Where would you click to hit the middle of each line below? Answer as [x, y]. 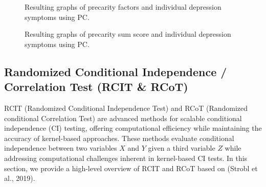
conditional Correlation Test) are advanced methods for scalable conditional [123, 118]
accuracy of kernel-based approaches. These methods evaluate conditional [119, 138]
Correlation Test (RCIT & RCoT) [96, 87]
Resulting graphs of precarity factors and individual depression [123, 7]
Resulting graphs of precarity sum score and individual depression [128, 34]
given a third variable [182, 148]
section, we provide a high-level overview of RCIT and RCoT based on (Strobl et [131, 168]
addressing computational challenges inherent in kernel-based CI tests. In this [126, 158]
